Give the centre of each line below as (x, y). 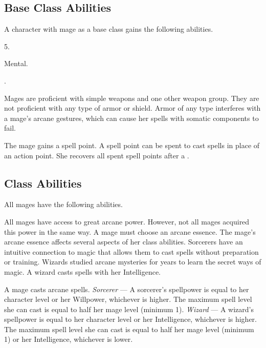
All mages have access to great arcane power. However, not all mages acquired (127, 221)
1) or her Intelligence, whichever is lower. (69, 339)
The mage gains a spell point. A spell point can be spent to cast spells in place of (132, 145)
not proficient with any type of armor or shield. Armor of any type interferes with (132, 108)
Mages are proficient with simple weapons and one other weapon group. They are (132, 98)
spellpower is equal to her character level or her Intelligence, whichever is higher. (131, 319)
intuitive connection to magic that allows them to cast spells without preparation (131, 251)
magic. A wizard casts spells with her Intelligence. (83, 271)
